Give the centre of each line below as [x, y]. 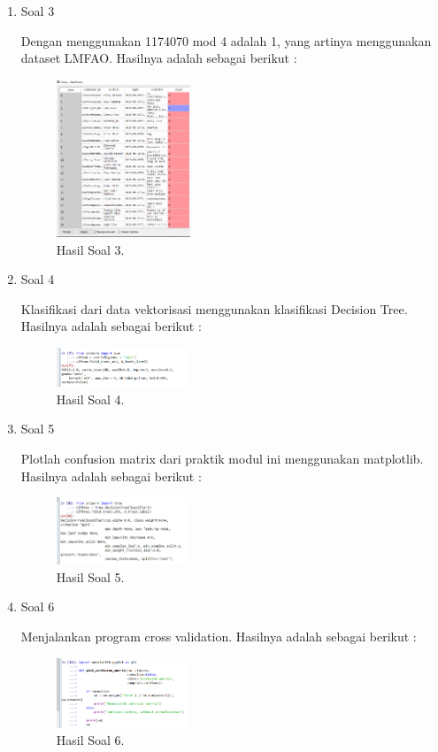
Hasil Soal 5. [90, 576]
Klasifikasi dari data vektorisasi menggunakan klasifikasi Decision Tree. [214, 308]
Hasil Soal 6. [90, 740]
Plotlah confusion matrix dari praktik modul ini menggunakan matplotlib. [222, 459]
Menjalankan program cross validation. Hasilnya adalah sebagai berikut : [219, 636]
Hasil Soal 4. [90, 399]
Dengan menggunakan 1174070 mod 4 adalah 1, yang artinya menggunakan [226, 40]
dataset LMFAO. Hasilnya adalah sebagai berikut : [159, 58]
